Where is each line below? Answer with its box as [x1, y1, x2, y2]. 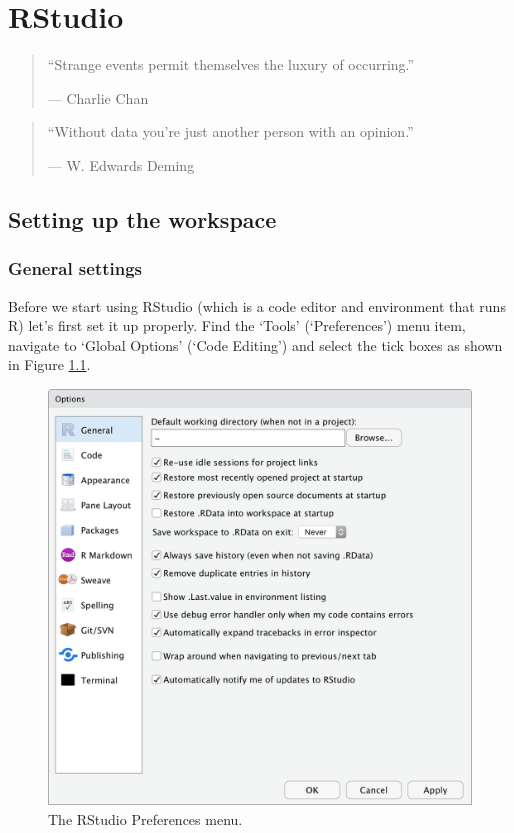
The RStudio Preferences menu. [48, 809, 243, 830]
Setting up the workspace [8, 203, 277, 234]
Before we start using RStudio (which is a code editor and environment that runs [8, 295, 506, 316]
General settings [8, 256, 143, 281]
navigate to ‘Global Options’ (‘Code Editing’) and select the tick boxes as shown [8, 334, 503, 355]
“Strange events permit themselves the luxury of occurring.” [47, 54, 415, 75]
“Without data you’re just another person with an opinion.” [47, 121, 414, 142]
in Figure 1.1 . [8, 354, 91, 375]
